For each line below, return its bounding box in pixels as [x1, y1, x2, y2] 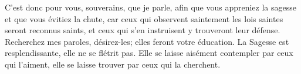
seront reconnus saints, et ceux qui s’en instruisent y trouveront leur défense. [5, 24, 280, 36]
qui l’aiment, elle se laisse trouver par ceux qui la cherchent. [5, 58, 221, 70]
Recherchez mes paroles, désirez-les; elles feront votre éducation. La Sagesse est [5, 35, 289, 47]
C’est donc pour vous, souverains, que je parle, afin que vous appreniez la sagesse [5, 1, 296, 13]
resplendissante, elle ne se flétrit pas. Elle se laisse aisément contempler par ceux [5, 47, 293, 59]
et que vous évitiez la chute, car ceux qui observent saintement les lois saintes [5, 12, 283, 24]
